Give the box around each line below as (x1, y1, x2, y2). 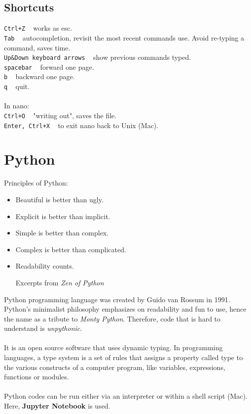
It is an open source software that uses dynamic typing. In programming (4, 342, 223, 353)
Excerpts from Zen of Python (15, 277, 104, 287)
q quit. (4, 81, 30, 92)
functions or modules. (4, 371, 69, 382)
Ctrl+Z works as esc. (4, 23, 72, 33)
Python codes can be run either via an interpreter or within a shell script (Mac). (4, 391, 248, 401)
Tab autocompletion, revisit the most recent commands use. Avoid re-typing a (4, 32, 244, 43)
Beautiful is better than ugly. (15, 194, 104, 204)
